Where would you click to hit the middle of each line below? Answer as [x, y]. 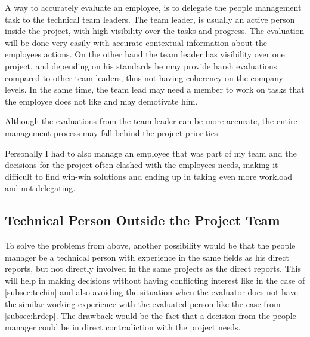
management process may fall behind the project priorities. [113, 132]
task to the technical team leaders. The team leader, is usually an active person [150, 19]
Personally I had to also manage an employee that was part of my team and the [151, 153]
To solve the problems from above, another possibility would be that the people [150, 245]
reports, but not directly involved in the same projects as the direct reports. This [153, 269]
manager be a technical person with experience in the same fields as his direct [147, 257]
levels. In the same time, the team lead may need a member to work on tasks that [155, 89]
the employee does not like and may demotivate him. [101, 101]
